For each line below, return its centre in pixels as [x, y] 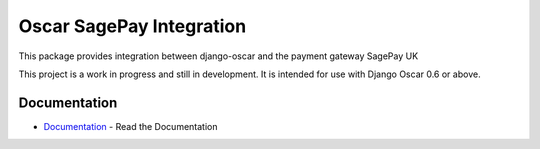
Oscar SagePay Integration [132, 26]
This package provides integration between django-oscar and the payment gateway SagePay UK [218, 56]
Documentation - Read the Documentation [130, 126]
